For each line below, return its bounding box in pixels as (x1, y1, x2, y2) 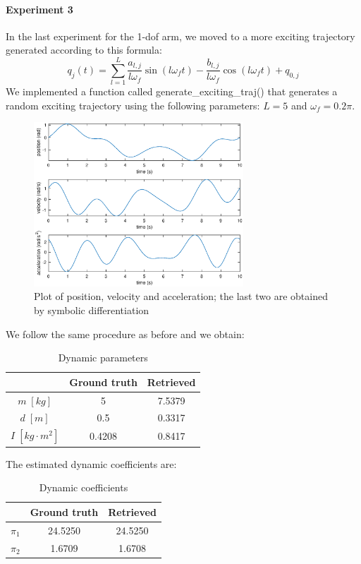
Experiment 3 (6, 1, 73, 16)
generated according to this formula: (6, 42, 162, 57)
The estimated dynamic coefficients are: (6, 456, 177, 471)
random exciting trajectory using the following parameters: (6, 97, 260, 112)
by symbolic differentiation (34, 302, 149, 317)
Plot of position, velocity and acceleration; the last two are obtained (34, 289, 328, 304)
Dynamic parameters (58, 350, 148, 365)
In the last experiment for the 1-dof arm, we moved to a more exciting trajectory (6, 28, 355, 43)
